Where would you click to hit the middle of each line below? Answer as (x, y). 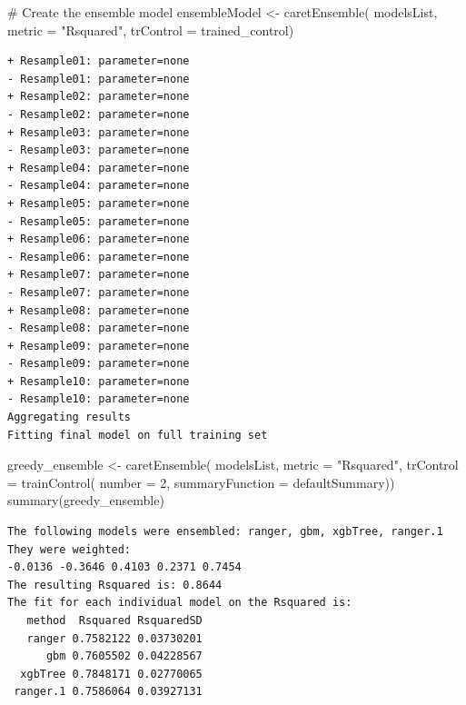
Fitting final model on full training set (138, 435)
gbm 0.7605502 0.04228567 (124, 656)
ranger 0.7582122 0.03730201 (114, 638)
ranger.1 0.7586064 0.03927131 (108, 692)
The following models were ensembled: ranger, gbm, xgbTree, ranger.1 (225, 532)
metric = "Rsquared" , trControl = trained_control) (151, 30)
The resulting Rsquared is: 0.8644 (115, 585)
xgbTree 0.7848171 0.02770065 (111, 674)
